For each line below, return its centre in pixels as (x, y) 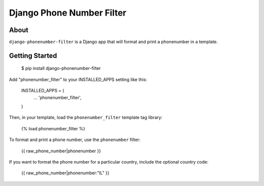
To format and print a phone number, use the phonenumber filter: (75, 140)
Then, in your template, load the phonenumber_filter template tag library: (86, 118)
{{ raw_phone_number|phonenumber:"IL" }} (65, 173)
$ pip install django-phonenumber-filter (61, 68)
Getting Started (33, 55)
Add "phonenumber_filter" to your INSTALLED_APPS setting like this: (78, 79)
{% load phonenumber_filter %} (53, 128)
